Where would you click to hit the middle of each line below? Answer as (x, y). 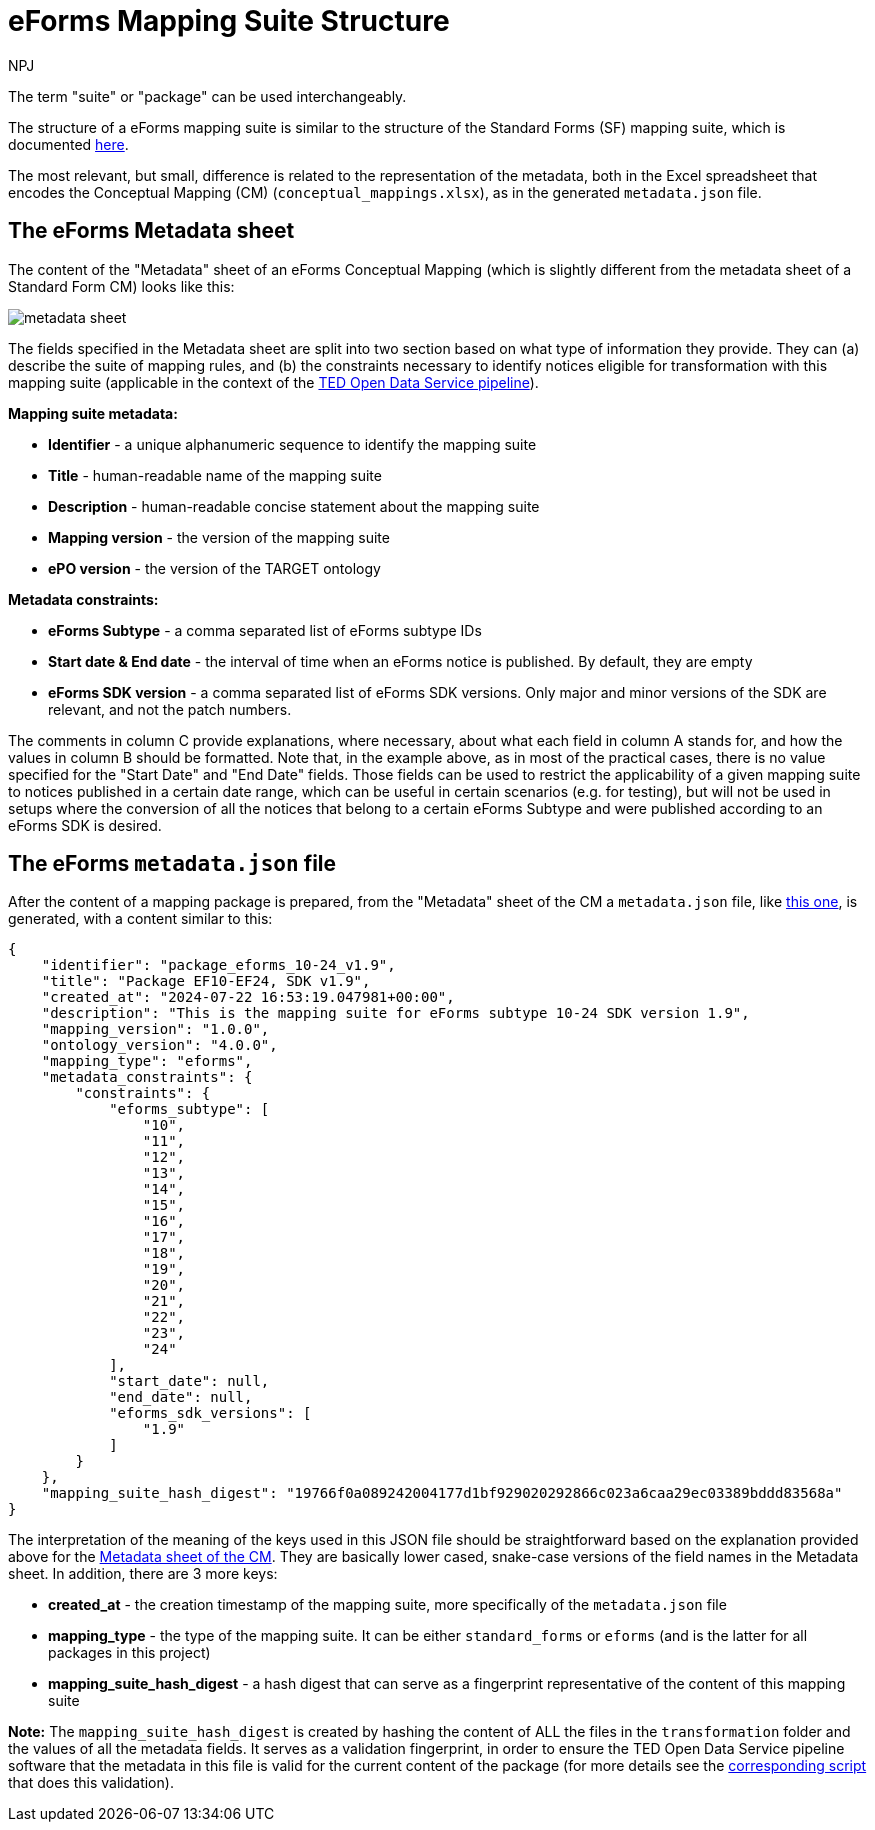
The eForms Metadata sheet (151, 231)
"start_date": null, (189, 1381)
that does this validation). (91, 1783)
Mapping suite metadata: (93, 413)
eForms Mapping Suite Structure (229, 21)
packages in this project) (129, 1653)
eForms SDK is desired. (85, 825)
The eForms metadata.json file (172, 864)
